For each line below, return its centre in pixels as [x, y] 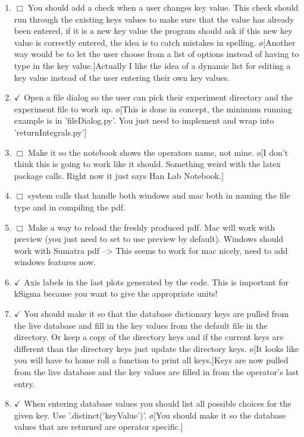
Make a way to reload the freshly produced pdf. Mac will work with [151, 227]
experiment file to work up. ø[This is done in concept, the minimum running [153, 109]
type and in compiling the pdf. [70, 207]
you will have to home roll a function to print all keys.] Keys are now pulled [151, 360]
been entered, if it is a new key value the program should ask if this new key [153, 31]
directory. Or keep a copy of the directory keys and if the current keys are [149, 337]
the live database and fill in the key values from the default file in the [141, 325]
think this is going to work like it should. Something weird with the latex [147, 164]
